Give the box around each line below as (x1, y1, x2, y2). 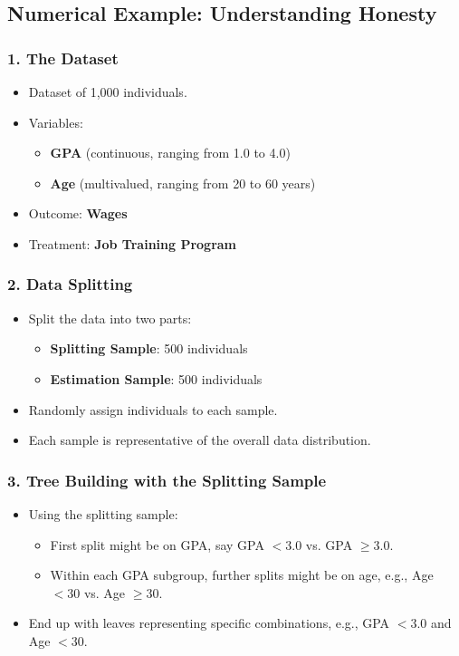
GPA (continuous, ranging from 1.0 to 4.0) (50, 143, 291, 162)
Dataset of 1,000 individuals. (28, 82, 187, 101)
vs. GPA (305, 535, 353, 554)
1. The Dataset (7, 46, 119, 69)
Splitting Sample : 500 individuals (50, 339, 248, 358)
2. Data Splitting (7, 273, 133, 295)
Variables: (28, 112, 83, 131)
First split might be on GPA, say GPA (50, 535, 264, 554)
